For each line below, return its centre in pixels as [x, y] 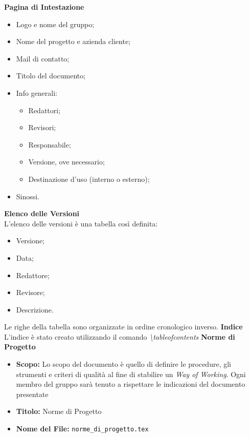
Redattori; [44, 110]
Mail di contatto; [43, 58]
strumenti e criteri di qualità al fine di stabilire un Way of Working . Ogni [131, 374]
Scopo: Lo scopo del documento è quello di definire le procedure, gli [123, 364]
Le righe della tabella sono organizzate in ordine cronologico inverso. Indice [123, 327]
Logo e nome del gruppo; [55, 24]
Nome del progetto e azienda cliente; [73, 41]
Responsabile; [50, 144]
